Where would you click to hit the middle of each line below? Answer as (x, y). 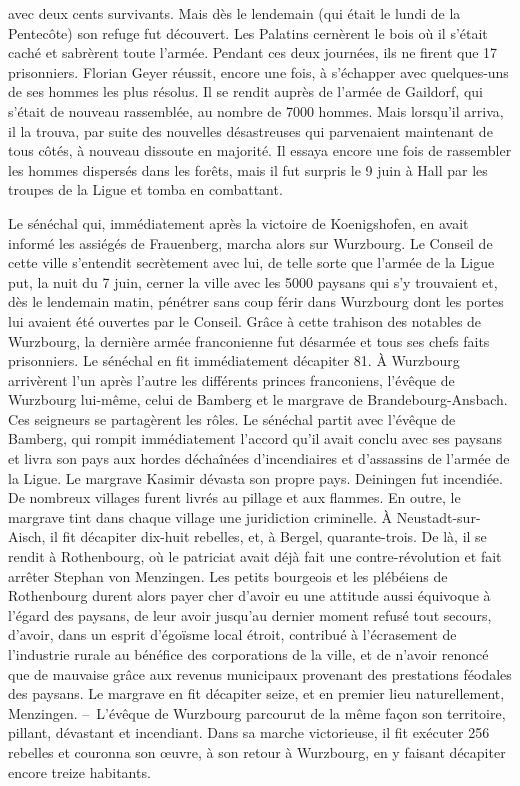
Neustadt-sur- (438, 516)
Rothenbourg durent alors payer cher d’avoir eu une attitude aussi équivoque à (249, 595)
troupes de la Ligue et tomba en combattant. (145, 189)
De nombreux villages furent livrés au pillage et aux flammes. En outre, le (234, 497)
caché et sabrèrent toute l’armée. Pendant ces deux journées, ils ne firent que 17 (253, 52)
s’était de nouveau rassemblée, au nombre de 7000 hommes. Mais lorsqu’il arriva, (256, 110)
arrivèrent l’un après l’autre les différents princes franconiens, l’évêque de (231, 379)
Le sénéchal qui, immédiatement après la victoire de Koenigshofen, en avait (238, 222)
